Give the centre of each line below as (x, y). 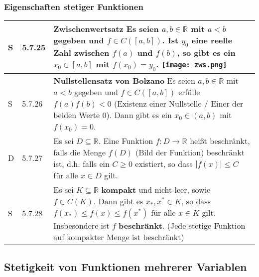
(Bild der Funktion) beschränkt (190, 152)
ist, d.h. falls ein (81, 163)
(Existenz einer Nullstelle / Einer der (179, 103)
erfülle (189, 92)
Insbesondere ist (81, 225)
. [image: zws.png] (192, 64)
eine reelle (212, 40)
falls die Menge (80, 152)
